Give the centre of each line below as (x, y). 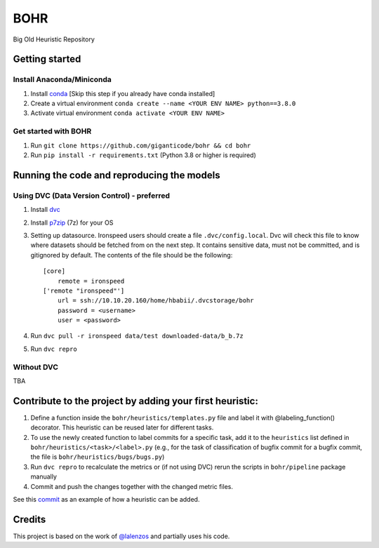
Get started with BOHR (52, 131)
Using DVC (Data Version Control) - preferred (92, 195)
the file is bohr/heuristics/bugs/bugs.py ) (98, 457)
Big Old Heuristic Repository (54, 39)
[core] (54, 271)
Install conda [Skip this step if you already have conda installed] (123, 93)
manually (44, 476)
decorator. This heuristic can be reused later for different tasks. (122, 427)
